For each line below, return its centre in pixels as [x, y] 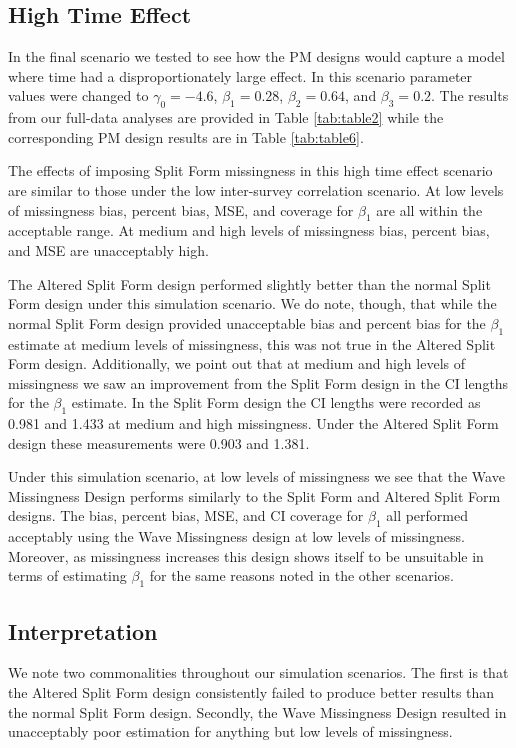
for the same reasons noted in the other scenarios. [301, 575]
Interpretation [83, 630]
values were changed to [78, 95]
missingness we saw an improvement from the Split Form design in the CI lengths [258, 382]
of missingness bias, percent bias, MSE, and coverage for [181, 209]
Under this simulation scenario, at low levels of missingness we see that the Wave [256, 476]
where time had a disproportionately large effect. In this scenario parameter [240, 75]
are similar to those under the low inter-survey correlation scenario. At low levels [256, 189]
